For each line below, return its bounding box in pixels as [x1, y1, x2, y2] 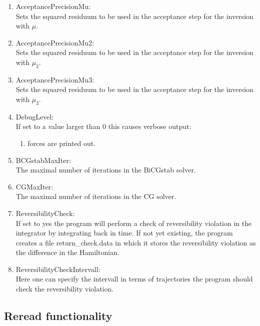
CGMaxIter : [15, 181, 53, 191]
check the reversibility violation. [15, 283, 114, 294]
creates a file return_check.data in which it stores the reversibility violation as [15, 237, 256, 247]
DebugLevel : [15, 111, 54, 121]
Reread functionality [4, 308, 112, 323]
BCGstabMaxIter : [15, 154, 71, 165]
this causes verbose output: [108, 121, 191, 131]
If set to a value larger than [15, 121, 100, 131]
